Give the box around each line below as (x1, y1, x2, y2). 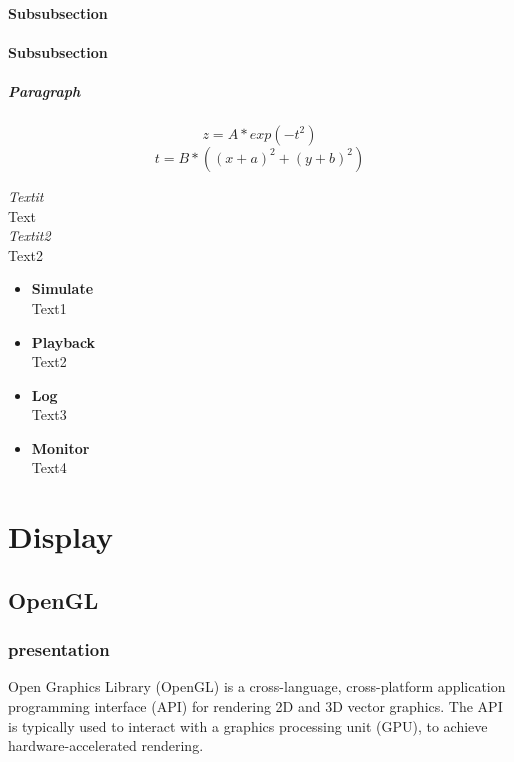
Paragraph (8, 80, 81, 101)
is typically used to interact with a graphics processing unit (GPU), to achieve (8, 715, 488, 736)
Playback (31, 331, 96, 352)
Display (8, 516, 113, 557)
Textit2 (8, 225, 51, 246)
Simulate (31, 278, 94, 299)
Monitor (31, 437, 90, 458)
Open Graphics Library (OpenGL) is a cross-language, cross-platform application (8, 676, 506, 697)
